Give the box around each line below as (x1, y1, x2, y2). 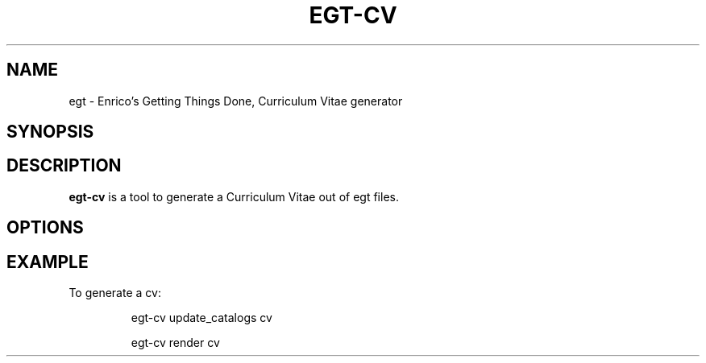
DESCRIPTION (6, 155, 122, 176)
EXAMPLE (6, 251, 89, 272)
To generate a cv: (69, 286, 161, 300)
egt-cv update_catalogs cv (131, 311, 272, 325)
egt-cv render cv (131, 336, 220, 350)
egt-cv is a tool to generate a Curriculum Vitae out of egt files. (69, 189, 399, 204)
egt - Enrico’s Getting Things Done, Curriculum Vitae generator (69, 93, 403, 108)
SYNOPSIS (6, 122, 94, 142)
